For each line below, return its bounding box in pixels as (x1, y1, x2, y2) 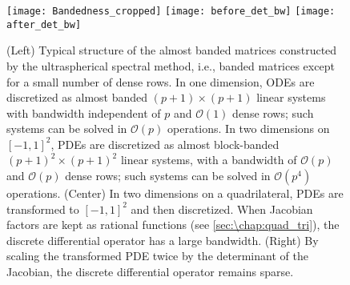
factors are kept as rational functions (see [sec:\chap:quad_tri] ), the (6, 216, 340, 233)
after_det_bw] (6, 18, 82, 30)
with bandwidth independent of (6, 104, 161, 121)
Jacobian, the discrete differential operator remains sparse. (6, 263, 294, 280)
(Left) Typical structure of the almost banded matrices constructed (6, 42, 337, 58)
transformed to (6, 200, 79, 217)
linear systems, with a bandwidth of (120, 151, 297, 168)
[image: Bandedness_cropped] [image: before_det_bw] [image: (6, 6, 336, 17)
